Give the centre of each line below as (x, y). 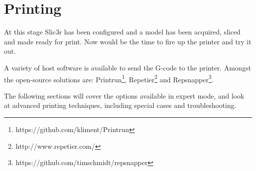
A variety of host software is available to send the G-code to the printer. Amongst (128, 67)
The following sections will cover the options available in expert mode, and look (124, 95)
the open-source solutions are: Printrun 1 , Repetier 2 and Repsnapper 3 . (109, 78)
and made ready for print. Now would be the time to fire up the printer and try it (128, 41)
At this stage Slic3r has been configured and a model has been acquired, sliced (122, 32)
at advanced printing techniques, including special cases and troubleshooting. (120, 105)
